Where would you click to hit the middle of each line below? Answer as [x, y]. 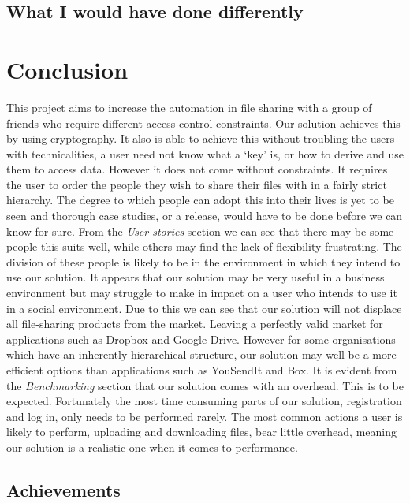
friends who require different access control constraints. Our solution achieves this [203, 123]
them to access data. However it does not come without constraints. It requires [197, 169]
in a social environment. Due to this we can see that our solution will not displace [204, 308]
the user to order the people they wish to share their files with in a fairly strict [197, 184]
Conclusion [67, 69]
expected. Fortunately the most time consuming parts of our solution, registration [204, 401]
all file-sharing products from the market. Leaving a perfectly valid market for [195, 324]
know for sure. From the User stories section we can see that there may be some [200, 231]
